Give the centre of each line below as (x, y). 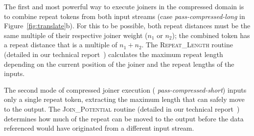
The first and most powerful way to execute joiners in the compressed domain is (124, 6)
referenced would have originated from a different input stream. (99, 128)
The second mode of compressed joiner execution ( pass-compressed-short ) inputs (125, 89)
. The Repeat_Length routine (187, 45)
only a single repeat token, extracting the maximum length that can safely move (124, 99)
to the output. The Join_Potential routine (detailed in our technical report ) (122, 108)
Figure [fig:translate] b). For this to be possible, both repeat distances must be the (127, 26)
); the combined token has (211, 35)
